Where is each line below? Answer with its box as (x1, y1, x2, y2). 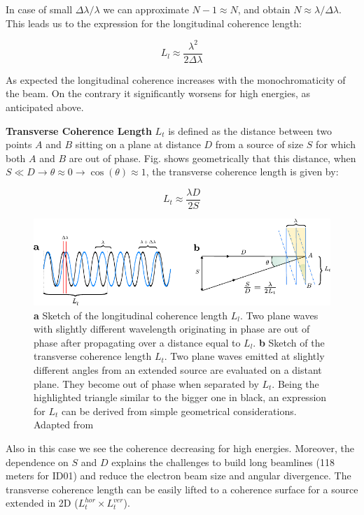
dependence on (6, 454, 69, 469)
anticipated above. (6, 99, 84, 114)
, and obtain (237, 2, 290, 16)
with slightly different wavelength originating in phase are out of (34, 321, 310, 336)
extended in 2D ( (6, 495, 78, 510)
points (6, 137, 32, 152)
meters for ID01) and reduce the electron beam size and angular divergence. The (6, 468, 351, 483)
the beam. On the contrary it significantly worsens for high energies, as (6, 86, 310, 101)
